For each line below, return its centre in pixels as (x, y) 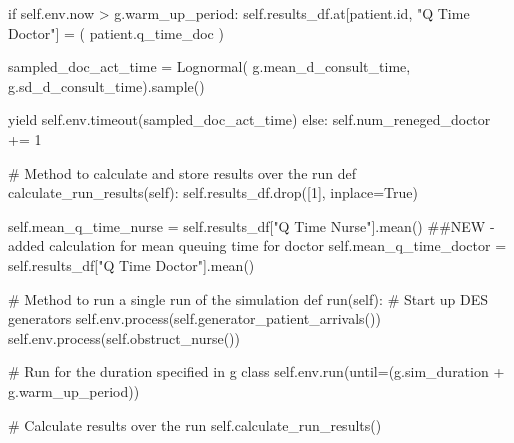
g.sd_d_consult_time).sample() (106, 85)
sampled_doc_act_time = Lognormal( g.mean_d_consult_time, (209, 66)
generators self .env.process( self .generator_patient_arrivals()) (194, 318)
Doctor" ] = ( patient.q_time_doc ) (116, 32)
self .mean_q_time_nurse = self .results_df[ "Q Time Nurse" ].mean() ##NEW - (251, 225)
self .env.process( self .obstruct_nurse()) (124, 337)
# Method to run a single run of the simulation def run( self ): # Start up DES (248, 298)
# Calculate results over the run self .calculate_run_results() (195, 424)
